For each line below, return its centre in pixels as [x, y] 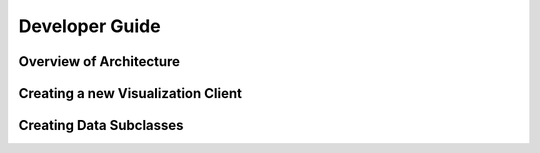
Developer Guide [89, 26]
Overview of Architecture [99, 61]
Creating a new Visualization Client [130, 93]
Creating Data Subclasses [101, 125]
